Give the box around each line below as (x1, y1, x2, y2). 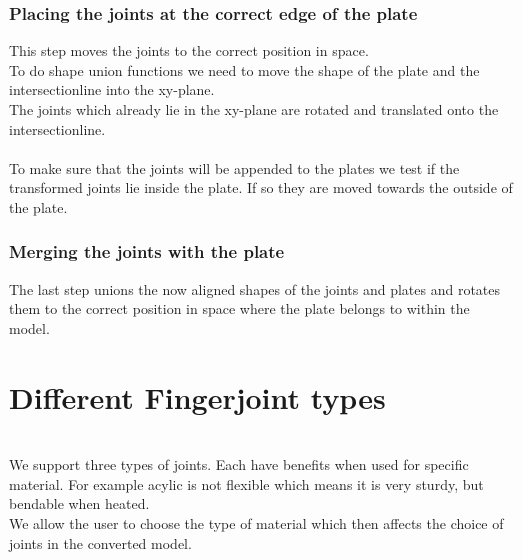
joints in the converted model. (9, 532, 192, 553)
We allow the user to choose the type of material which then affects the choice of (9, 513, 504, 534)
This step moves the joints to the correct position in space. (9, 40, 369, 61)
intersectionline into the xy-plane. (9, 79, 215, 100)
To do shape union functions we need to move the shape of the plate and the (9, 59, 480, 80)
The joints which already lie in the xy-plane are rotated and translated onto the (9, 99, 499, 119)
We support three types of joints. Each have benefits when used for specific (9, 454, 469, 475)
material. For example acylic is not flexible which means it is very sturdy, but (9, 473, 484, 494)
